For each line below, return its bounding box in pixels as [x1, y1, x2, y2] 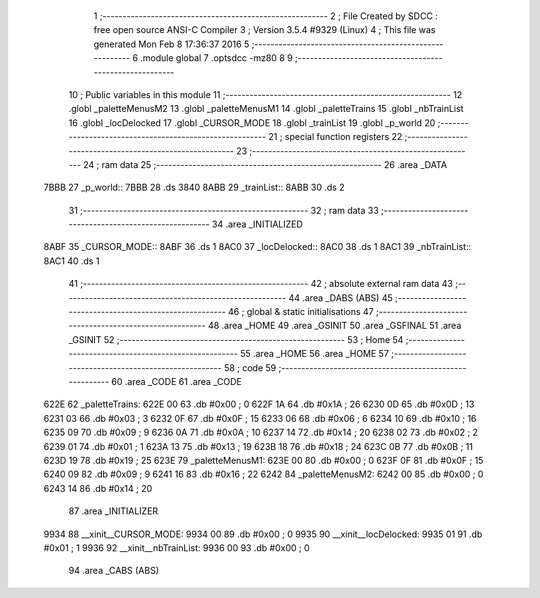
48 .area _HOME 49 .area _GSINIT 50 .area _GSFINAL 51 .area [207, 320, 462, 332]
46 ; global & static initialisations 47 [228, 306, 374, 318]
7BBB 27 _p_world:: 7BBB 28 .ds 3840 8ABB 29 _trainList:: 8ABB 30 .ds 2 [43, 181, 345, 194]
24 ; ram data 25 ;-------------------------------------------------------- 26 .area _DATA [83, 158, 448, 170]
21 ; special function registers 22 [268, 131, 403, 143]
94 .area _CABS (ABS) [68, 565, 160, 577]
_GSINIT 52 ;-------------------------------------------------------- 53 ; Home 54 [68, 333, 404, 345]
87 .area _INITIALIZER [68, 505, 159, 517]
